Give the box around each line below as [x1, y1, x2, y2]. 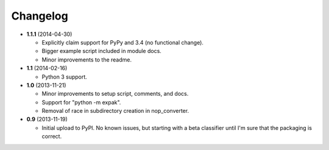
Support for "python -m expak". [41, 98, 121, 106]
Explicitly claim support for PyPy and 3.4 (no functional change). [41, 38, 204, 46]
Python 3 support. [41, 73, 88, 80]
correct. [41, 133, 62, 140]
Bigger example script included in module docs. [41, 48, 161, 55]
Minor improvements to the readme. [41, 55, 132, 63]
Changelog [11, 9, 68, 23]
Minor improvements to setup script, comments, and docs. [41, 90, 189, 98]
